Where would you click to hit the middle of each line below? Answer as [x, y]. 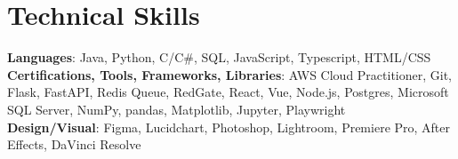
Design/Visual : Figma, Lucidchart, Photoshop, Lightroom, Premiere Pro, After [229, 127]
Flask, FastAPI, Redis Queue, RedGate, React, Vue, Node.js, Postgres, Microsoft [228, 92]
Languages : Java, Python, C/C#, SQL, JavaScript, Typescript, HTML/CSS [219, 57]
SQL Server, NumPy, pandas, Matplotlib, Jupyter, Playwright [177, 109]
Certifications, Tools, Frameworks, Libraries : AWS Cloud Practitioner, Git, [230, 74]
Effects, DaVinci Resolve [74, 144]
